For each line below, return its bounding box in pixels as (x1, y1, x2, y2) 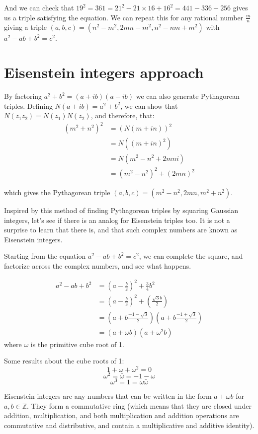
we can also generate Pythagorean (136, 91, 240, 101)
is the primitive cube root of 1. (30, 339, 124, 349)
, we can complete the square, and (139, 251, 243, 261)
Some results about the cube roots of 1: (4, 356, 124, 366)
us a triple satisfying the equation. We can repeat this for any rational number (4, 12, 244, 22)
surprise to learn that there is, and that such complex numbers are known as (4, 224, 238, 235)
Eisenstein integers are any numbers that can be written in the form (4, 391, 212, 401)
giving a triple (4, 22, 47, 32)
